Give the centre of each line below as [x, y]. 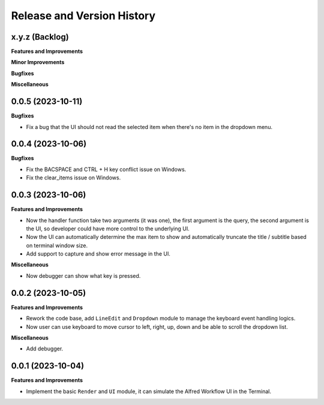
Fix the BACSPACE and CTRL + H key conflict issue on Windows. [106, 169]
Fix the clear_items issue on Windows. [73, 178]
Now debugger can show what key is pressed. [83, 275]
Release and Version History [83, 16]
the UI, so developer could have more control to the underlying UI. [108, 229]
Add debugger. [45, 349]
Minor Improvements [38, 62]
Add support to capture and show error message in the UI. [98, 254]
